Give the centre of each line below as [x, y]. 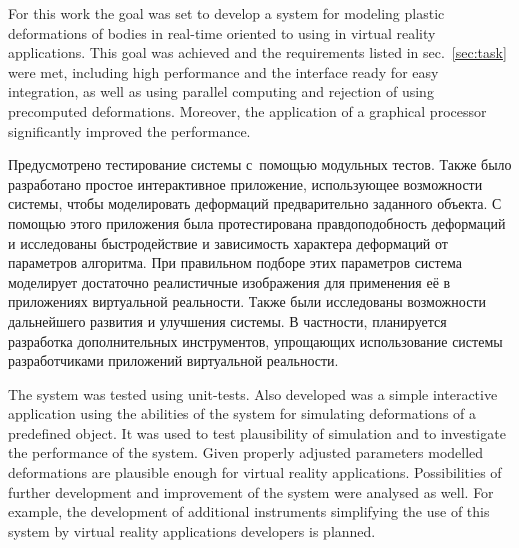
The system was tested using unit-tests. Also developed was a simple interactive [253, 393]
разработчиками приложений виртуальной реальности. [173, 360]
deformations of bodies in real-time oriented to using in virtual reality [222, 32]
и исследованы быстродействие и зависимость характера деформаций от [228, 242]
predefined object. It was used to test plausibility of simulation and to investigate [257, 432]
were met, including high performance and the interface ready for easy [223, 71]
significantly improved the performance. [129, 130]
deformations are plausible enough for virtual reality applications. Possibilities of [255, 472]
